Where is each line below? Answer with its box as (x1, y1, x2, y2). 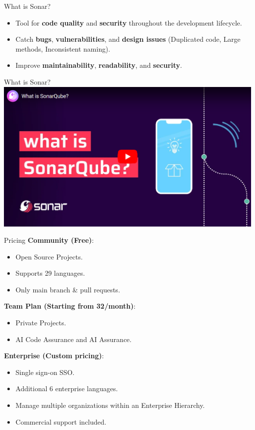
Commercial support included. (15, 416, 106, 427)
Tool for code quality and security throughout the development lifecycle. (15, 17, 242, 28)
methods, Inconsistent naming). (15, 43, 110, 54)
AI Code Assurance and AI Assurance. (15, 334, 132, 344)
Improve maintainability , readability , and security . (15, 60, 182, 70)
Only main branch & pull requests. (15, 284, 120, 294)
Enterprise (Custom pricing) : (4, 350, 104, 361)
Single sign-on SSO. (15, 367, 75, 377)
